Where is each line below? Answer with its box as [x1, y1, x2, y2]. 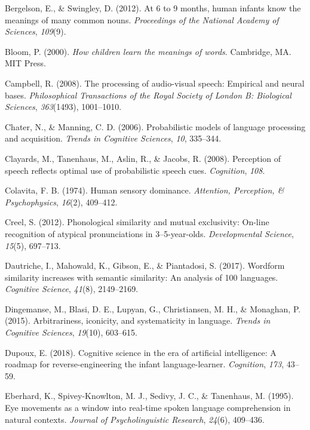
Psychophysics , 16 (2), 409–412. [5, 195, 118, 208]
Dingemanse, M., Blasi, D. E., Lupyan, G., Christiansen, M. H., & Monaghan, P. [5, 302, 301, 315]
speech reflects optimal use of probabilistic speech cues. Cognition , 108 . [5, 164, 265, 176]
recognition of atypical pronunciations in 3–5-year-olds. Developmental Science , [5, 227, 294, 239]
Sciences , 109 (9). [5, 25, 66, 38]
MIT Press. [5, 57, 46, 69]
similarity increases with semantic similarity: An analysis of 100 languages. [5, 271, 278, 283]
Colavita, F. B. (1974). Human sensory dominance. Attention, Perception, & [5, 184, 284, 196]
